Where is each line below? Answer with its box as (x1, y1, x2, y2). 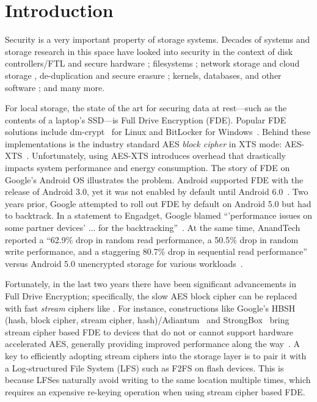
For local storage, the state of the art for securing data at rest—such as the (5, 101, 287, 114)
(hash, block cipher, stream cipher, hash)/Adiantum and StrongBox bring (5, 313, 290, 326)
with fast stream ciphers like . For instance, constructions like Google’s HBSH (5, 301, 296, 314)
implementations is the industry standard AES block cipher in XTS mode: (5, 137, 282, 150)
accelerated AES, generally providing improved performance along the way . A (5, 337, 301, 350)
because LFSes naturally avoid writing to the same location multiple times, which (5, 373, 311, 386)
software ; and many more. (5, 81, 105, 93)
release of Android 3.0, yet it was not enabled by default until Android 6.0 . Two (5, 185, 308, 198)
